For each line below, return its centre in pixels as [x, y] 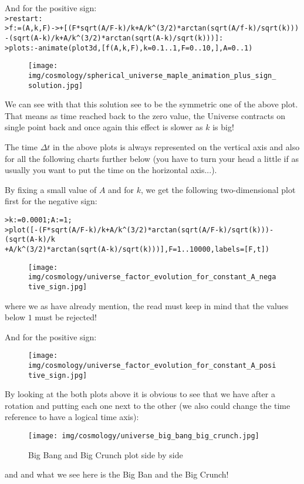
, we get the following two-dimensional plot [218, 189]
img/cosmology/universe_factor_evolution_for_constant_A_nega [152, 277]
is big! [223, 127]
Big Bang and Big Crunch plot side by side [106, 454]
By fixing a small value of [51, 189]
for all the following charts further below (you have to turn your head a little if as [152, 158]
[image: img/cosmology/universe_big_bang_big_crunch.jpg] [144, 436]
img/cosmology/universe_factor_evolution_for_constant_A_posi [152, 365]
